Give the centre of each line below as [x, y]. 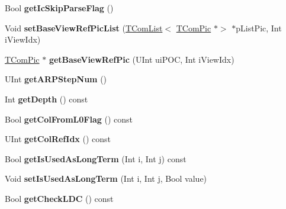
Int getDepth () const [46, 99]
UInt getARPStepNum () [56, 79]
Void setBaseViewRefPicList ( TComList [84, 28]
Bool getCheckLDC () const [59, 198]
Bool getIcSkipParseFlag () [59, 8]
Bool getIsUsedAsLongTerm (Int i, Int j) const [96, 158]
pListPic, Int [259, 28]
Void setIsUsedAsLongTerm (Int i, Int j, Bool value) [106, 179]
